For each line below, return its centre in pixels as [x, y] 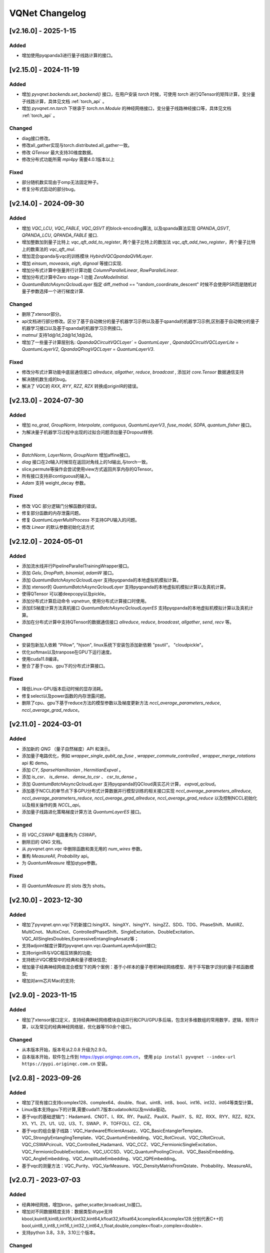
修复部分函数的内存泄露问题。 [52, 513]
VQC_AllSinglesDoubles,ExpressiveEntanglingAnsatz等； [80, 939]
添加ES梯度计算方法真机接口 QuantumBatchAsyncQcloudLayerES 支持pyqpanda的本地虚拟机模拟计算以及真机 [135, 608]
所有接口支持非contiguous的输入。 [57, 476]
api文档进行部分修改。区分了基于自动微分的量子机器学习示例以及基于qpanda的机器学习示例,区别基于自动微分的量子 [140, 321]
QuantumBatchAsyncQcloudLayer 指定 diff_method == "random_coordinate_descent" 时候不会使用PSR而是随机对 [139, 284]
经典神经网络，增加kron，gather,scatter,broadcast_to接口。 [83, 1204]
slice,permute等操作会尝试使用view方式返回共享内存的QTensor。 [89, 469]
